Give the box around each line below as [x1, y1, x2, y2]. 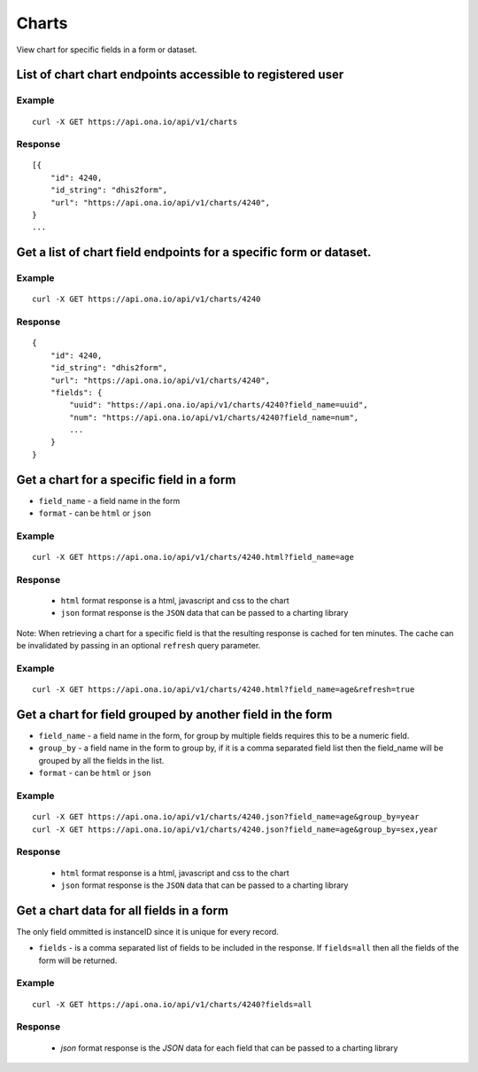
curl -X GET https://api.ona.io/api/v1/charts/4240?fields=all [32, 999, 312, 1009]
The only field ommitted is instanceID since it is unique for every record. [16, 926, 279, 936]
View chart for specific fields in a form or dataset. [16, 44, 197, 55]
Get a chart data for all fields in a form [16, 903, 229, 918]
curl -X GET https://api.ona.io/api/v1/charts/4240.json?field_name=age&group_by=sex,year [32, 824, 438, 835]
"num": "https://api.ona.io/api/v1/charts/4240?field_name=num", [69, 412, 359, 423]
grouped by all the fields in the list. [38, 755, 165, 765]
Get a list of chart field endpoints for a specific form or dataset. [16, 245, 372, 260]
